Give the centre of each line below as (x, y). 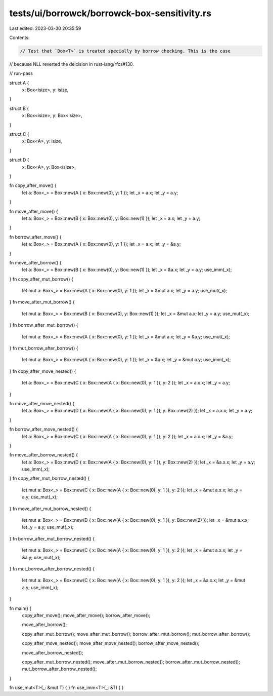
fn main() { (20, 608)
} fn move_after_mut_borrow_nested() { (50, 509)
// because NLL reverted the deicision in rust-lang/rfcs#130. (72, 64)
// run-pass (21, 73)
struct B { (19, 108)
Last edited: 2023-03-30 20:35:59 (45, 28)
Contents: (19, 37)
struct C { (19, 134)
